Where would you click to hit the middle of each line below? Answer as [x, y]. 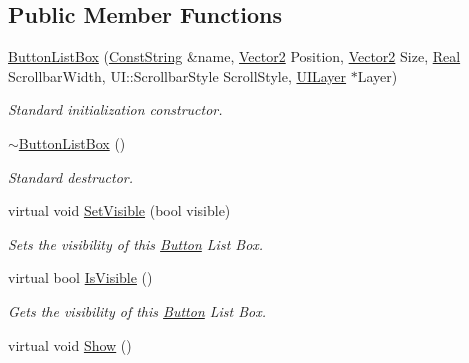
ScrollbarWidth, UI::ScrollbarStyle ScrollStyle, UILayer [177, 75]
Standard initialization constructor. [115, 109]
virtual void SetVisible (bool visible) [119, 210]
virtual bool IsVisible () [80, 277]
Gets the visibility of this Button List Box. [137, 310]
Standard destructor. [71, 176]
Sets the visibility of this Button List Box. [136, 243]
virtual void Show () [70, 344]
